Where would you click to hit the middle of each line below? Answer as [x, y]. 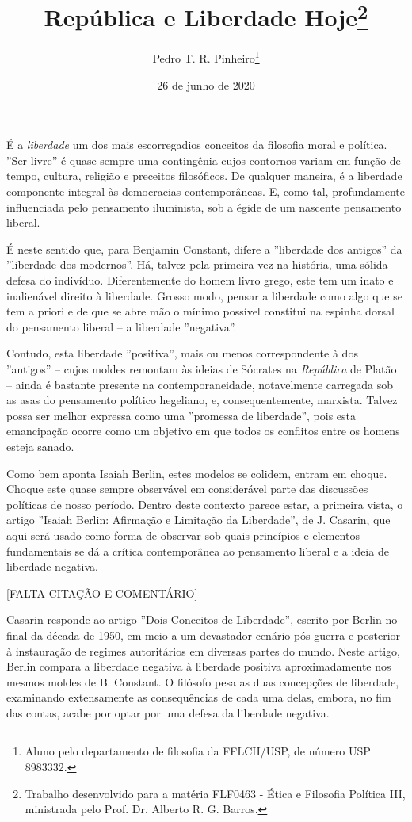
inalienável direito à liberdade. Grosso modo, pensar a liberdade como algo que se [204, 295]
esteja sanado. [40, 446]
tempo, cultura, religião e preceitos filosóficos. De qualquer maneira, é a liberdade [204, 176]
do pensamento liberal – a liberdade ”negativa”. [122, 326]
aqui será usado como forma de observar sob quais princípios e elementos [183, 535]
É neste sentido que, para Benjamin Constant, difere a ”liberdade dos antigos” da [204, 249]
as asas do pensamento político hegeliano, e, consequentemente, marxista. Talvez [202, 400]
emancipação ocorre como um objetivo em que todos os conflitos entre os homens [203, 431]
